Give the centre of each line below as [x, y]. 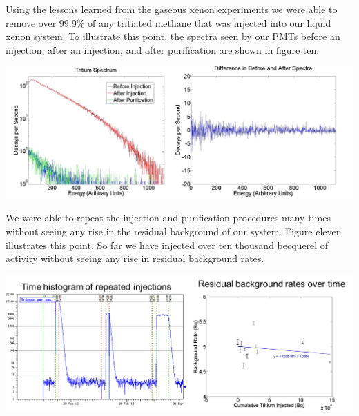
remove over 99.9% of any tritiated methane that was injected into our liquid [168, 22]
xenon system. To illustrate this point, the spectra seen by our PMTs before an [173, 36]
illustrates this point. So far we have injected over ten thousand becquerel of [167, 245]
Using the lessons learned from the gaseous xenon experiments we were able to [172, 9]
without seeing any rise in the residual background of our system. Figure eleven [174, 231]
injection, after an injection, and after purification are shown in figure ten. [163, 49]
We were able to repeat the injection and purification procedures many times [168, 218]
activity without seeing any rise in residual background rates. [135, 258]
